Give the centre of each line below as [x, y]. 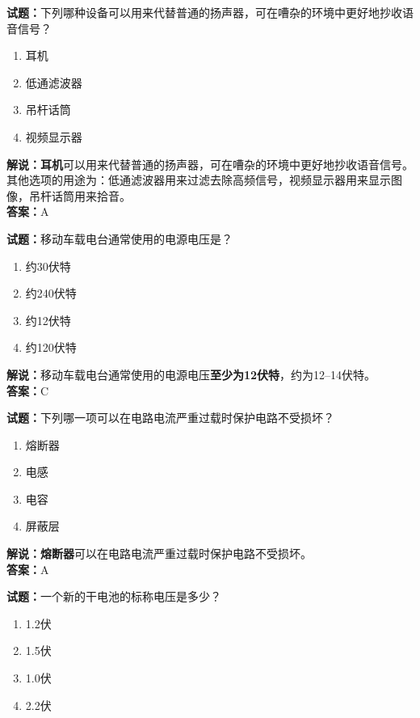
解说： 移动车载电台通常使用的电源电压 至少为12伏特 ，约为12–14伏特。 [191, 374]
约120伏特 [51, 347]
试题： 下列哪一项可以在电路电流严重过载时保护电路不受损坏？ [170, 418]
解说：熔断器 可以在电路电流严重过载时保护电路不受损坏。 [159, 553]
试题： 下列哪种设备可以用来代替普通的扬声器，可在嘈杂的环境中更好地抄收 [204, 12]
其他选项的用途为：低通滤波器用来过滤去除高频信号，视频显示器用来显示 [199, 180]
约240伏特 [51, 293]
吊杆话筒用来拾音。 [80, 195]
